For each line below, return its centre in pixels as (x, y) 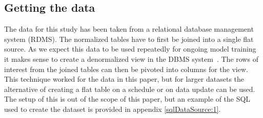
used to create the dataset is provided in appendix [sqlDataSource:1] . (113, 109)
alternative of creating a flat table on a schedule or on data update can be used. (130, 89)
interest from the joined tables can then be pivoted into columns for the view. (126, 69)
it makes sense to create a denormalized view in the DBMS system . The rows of (131, 58)
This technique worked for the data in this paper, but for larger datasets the (124, 79)
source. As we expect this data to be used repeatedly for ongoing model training (130, 49)
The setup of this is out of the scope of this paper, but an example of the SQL (127, 99)
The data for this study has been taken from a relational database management (129, 29)
